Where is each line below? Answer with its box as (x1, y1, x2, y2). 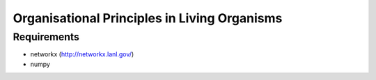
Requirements (13, 31, 80, 43)
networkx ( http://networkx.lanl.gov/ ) (30, 50, 134, 58)
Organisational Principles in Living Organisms (13, 10, 283, 26)
